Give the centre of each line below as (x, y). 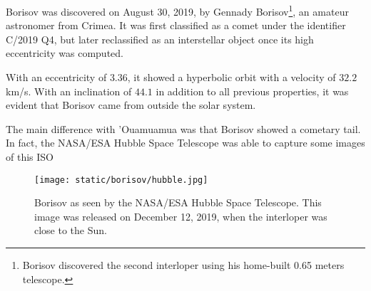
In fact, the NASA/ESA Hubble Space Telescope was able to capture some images (185, 143)
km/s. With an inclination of (69, 91)
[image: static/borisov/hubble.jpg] (121, 180)
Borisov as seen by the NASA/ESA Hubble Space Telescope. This (178, 202)
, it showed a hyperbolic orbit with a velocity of (232, 77)
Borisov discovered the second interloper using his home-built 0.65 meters (183, 265)
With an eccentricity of (56, 77)
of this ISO (30, 157)
